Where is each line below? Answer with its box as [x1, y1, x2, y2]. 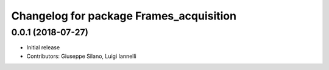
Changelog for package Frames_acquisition [11, 9, 237, 23]
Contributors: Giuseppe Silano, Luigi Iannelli [26, 52, 136, 60]
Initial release [26, 44, 60, 51]
